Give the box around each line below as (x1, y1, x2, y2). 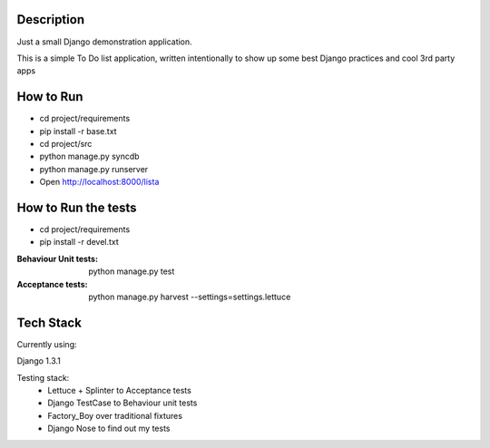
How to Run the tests (16, 200, 137, 215)
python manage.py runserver (39, 163, 149, 174)
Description (16, 12, 85, 27)
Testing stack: (16, 372, 70, 383)
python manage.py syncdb (39, 151, 140, 162)
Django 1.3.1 (16, 355, 61, 366)
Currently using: (16, 338, 77, 349)
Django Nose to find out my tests (47, 423, 171, 434)
